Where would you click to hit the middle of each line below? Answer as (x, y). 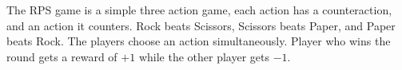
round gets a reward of (62, 56)
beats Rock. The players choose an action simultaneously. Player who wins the (199, 41)
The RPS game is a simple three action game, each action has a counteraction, (199, 10)
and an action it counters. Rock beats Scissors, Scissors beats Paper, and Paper (201, 25)
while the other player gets (204, 56)
